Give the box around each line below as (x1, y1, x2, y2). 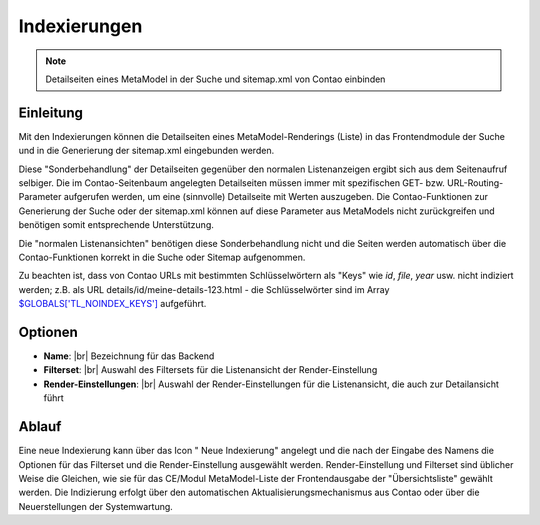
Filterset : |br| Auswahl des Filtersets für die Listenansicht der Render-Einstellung (43, 364, 378, 376)
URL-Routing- (446, 177, 504, 189)
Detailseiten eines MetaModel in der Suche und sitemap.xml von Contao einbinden (45, 73, 386, 85)
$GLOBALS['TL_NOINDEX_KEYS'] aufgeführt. (18, 298, 207, 310)
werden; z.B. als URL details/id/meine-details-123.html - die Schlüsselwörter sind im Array (18, 283, 390, 295)
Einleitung (18, 104, 84, 121)
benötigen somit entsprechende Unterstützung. (18, 219, 214, 231)
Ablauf (18, 418, 62, 435)
